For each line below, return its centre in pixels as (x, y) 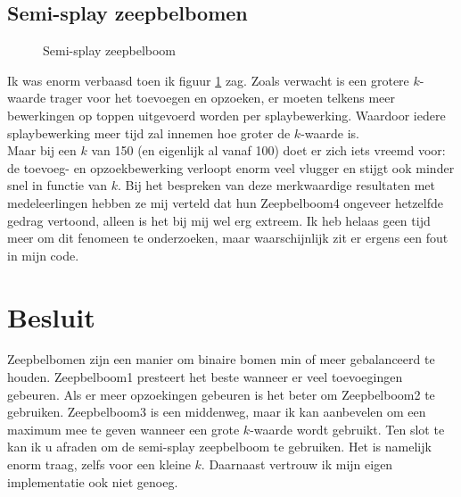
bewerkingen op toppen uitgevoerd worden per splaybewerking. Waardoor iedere (226, 115)
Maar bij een (42, 150)
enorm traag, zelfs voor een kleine (99, 464)
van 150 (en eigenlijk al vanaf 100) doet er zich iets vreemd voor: (268, 150)
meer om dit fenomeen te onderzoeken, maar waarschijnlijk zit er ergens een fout (228, 238)
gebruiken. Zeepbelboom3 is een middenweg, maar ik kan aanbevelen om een (217, 412)
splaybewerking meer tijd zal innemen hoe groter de (149, 133)
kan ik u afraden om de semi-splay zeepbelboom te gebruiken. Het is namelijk (219, 447)
